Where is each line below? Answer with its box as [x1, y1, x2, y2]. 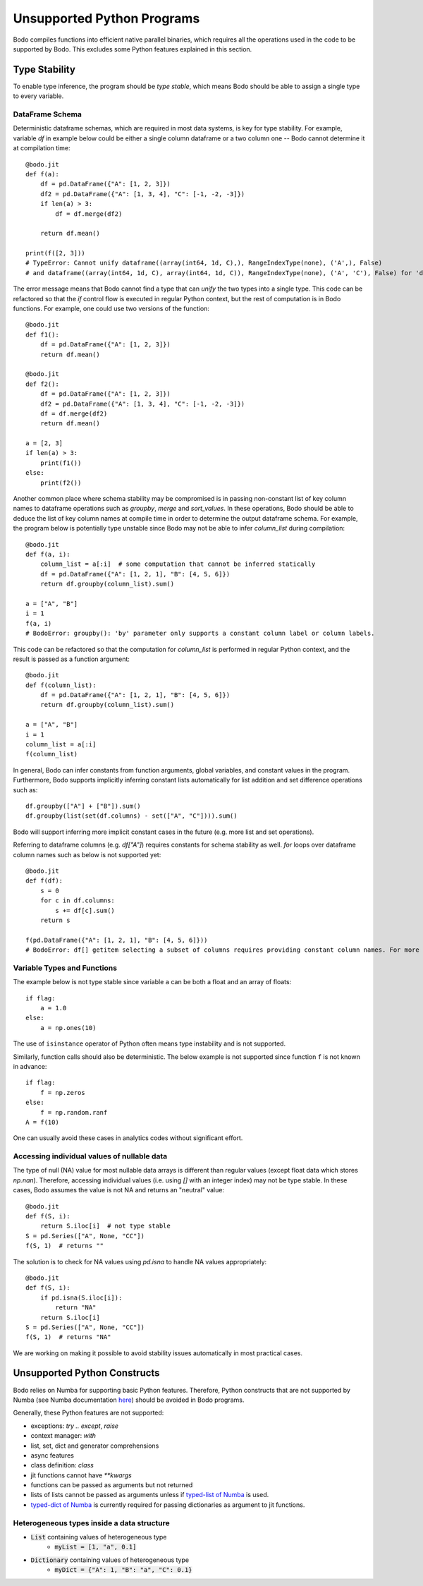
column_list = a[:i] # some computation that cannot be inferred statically [39, 560, 316, 568]
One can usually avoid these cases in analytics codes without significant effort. [13, 1134, 243, 1142]
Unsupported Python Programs [13, 11, 200, 26]
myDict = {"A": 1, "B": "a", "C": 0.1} [54, 1566, 192, 1574]
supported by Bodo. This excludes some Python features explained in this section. [13, 44, 252, 53]
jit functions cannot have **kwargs [30, 1471, 132, 1479]
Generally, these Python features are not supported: [13, 1408, 164, 1417]
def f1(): [25, 330, 59, 339]
